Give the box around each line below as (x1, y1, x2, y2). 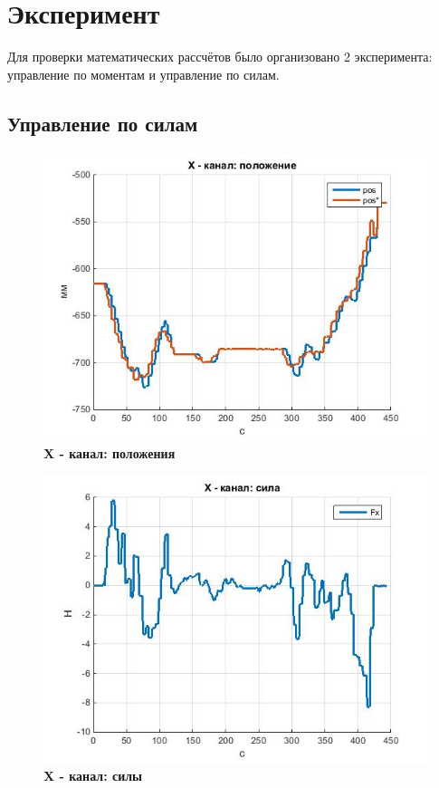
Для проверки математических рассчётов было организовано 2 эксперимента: (7, 47, 433, 66)
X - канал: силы (43, 766, 143, 785)
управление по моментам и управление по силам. (7, 64, 280, 83)
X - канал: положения (43, 444, 176, 463)
